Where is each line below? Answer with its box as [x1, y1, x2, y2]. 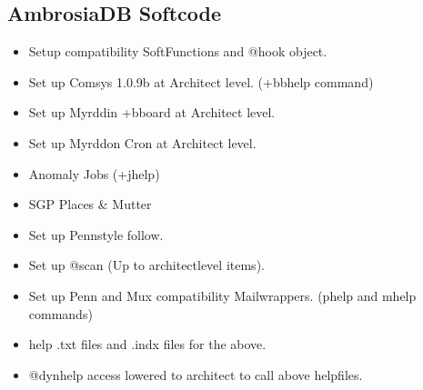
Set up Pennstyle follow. [28, 225, 164, 244]
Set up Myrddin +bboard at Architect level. [28, 103, 276, 122]
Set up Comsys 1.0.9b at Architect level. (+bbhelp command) [28, 72, 374, 91]
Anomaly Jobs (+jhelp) [28, 164, 160, 183]
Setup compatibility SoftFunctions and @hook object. [28, 42, 327, 61]
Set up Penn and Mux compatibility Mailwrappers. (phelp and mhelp [28, 285, 417, 305]
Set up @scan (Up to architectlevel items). [28, 255, 265, 275]
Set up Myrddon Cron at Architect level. [28, 133, 257, 152]
